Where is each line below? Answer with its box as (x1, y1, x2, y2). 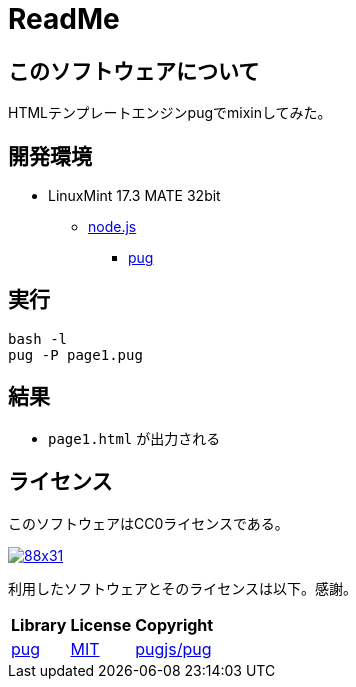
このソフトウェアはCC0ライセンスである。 (8, 514, 289, 532)
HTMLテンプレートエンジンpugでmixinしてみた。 (8, 104, 332, 122)
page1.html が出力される (48, 429, 221, 447)
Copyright (135, 614, 214, 635)
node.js (88, 218, 137, 236)
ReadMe (8, 2, 120, 36)
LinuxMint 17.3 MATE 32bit (48, 187, 221, 205)
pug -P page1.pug (8, 346, 143, 363)
